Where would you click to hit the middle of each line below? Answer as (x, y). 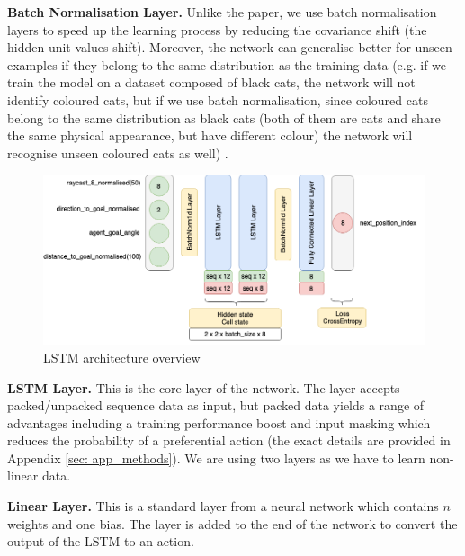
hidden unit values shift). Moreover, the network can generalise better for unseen (230, 47)
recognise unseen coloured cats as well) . (118, 152)
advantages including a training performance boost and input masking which (219, 422)
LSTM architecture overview (122, 357)
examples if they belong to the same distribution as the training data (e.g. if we (227, 64)
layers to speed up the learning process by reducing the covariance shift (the (217, 29)
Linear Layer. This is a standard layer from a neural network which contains (223, 506)
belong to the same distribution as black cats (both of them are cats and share (224, 117)
